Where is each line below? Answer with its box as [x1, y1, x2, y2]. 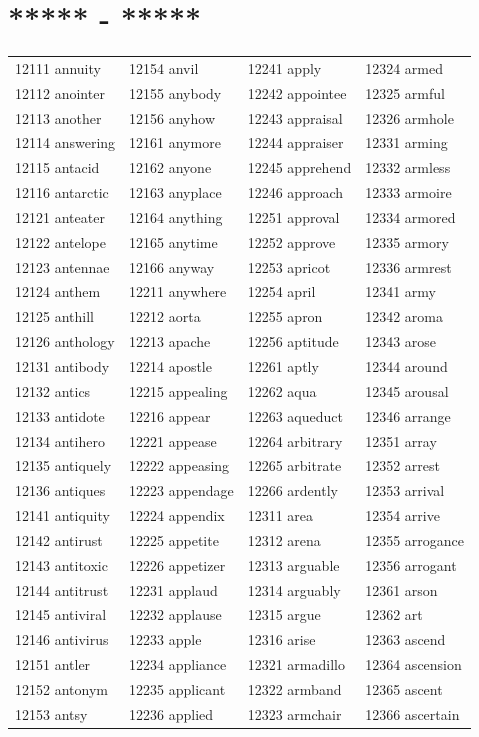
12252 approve [247, 231, 336, 252]
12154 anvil [129, 57, 199, 78]
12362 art [365, 604, 423, 625]
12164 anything [129, 206, 223, 227]
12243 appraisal [247, 107, 343, 128]
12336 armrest [365, 256, 452, 277]
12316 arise [247, 629, 316, 650]
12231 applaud [129, 579, 218, 600]
